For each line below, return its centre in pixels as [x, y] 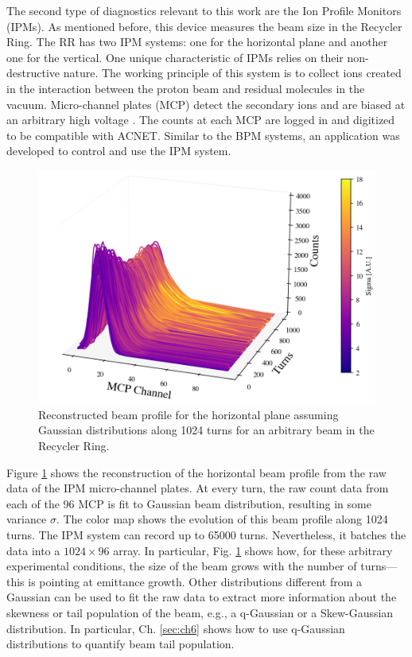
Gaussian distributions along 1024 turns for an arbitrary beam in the [206, 430]
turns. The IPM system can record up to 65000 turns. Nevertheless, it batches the [206, 534]
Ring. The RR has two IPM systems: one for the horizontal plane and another [197, 42]
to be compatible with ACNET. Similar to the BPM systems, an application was [203, 135]
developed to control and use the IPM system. [119, 151]
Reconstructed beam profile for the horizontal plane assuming [189, 414]
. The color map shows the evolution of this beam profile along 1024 [222, 519]
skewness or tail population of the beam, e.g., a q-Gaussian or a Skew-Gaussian [200, 612]
